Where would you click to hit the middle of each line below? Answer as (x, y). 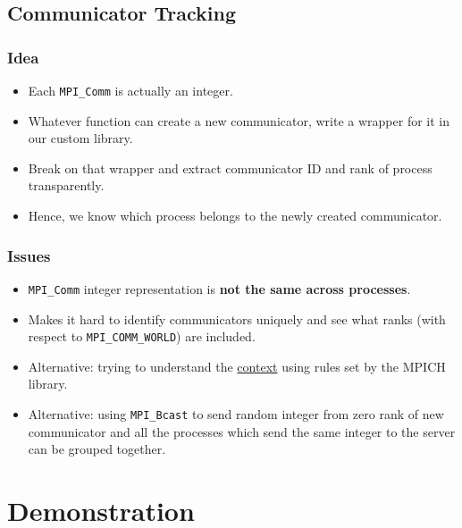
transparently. (66, 185)
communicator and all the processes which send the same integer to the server (242, 431)
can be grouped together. (97, 449)
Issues (29, 255)
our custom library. (80, 138)
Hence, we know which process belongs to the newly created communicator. (235, 216)
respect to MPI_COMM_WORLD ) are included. (142, 336)
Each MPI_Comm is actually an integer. (130, 90)
